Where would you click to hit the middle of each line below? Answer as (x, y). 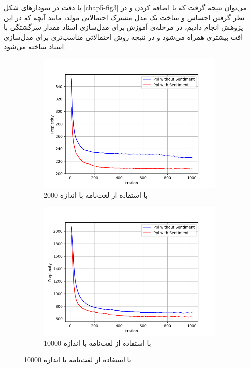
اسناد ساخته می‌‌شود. (35, 47)
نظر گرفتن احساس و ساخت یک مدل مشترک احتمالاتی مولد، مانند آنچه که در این (124, 17)
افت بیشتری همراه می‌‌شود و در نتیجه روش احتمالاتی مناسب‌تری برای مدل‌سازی (124, 37)
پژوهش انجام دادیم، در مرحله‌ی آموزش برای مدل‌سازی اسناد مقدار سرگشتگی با (124, 27)
